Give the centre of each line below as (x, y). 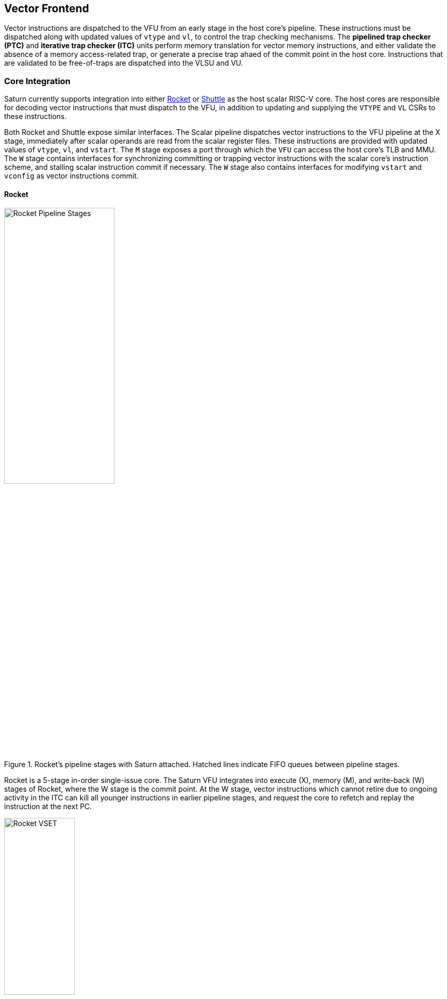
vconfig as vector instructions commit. (72, 176)
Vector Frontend (47, 8)
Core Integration (37, 81)
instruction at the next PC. (48, 807)
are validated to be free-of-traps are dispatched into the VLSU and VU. (124, 63)
